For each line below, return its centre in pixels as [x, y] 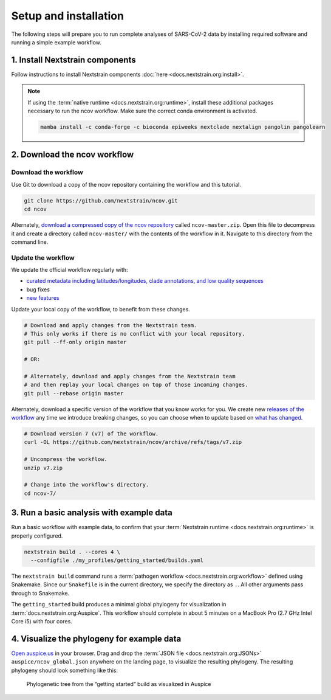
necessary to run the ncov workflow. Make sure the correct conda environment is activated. [142, 111]
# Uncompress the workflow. [66, 459]
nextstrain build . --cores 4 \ [72, 552]
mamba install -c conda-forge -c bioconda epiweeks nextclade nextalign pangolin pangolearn [183, 127]
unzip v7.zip [43, 468]
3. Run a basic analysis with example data [92, 513]
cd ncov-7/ [40, 493]
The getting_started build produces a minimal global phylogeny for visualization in [119, 605]
